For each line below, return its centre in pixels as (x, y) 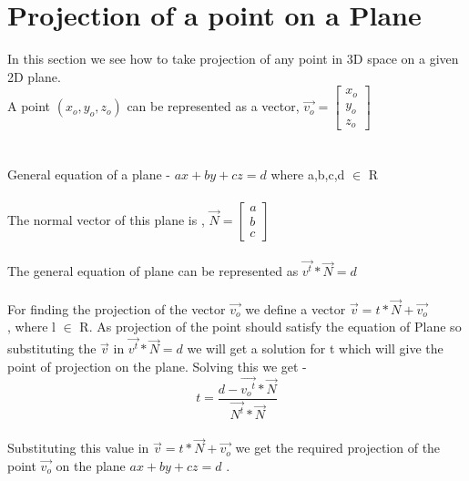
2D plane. (34, 76)
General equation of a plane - (89, 174)
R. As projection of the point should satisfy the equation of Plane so (270, 327)
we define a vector (296, 308)
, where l (31, 327)
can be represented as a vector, (213, 106)
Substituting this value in (78, 448)
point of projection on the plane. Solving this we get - (157, 366)
